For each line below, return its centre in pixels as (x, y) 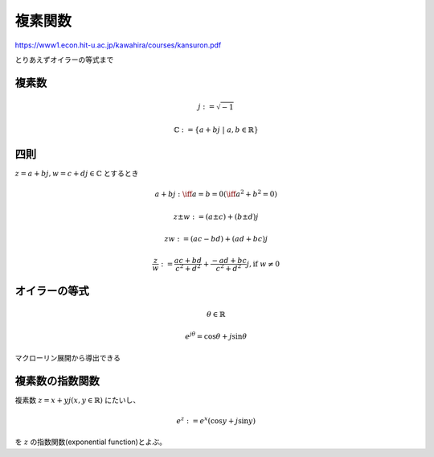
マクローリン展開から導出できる (68, 357)
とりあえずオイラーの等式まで (64, 60)
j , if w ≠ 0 (263, 264)
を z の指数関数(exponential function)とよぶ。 (90, 442)
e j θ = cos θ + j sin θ (216, 336)
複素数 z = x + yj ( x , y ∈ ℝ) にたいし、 (78, 400)
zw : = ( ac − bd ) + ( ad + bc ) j (216, 239)
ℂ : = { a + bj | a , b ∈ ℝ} (216, 130)
